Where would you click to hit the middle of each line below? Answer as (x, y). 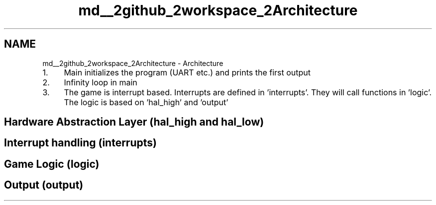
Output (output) (44, 185)
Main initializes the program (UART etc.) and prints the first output (187, 72)
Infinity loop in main (101, 82)
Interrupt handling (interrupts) (80, 143)
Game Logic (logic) (52, 164)
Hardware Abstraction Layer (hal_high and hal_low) (134, 122)
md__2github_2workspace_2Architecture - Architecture (133, 63)
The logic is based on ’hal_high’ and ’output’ (146, 102)
